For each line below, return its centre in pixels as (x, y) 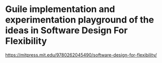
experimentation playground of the (80, 20)
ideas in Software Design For (66, 30)
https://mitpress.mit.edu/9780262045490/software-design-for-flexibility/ (81, 55)
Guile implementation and (60, 9)
